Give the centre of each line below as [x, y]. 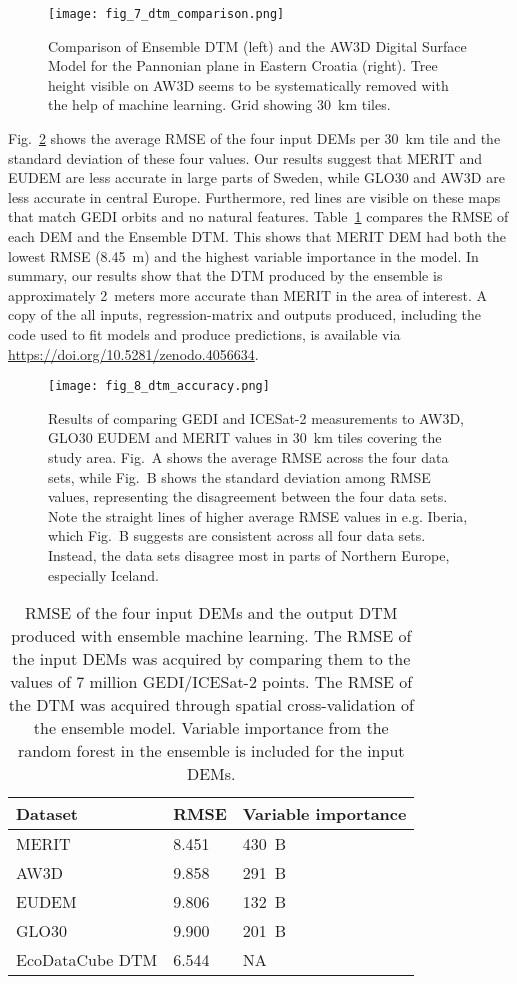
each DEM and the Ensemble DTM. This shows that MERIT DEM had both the [257, 236]
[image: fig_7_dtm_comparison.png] [166, 14]
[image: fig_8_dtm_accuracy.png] [159, 386]
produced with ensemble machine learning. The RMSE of [211, 636]
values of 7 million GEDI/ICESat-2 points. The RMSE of [211, 682]
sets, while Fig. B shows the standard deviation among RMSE [239, 476]
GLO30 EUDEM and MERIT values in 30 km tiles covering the [245, 437]
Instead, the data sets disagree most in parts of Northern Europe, [249, 554]
